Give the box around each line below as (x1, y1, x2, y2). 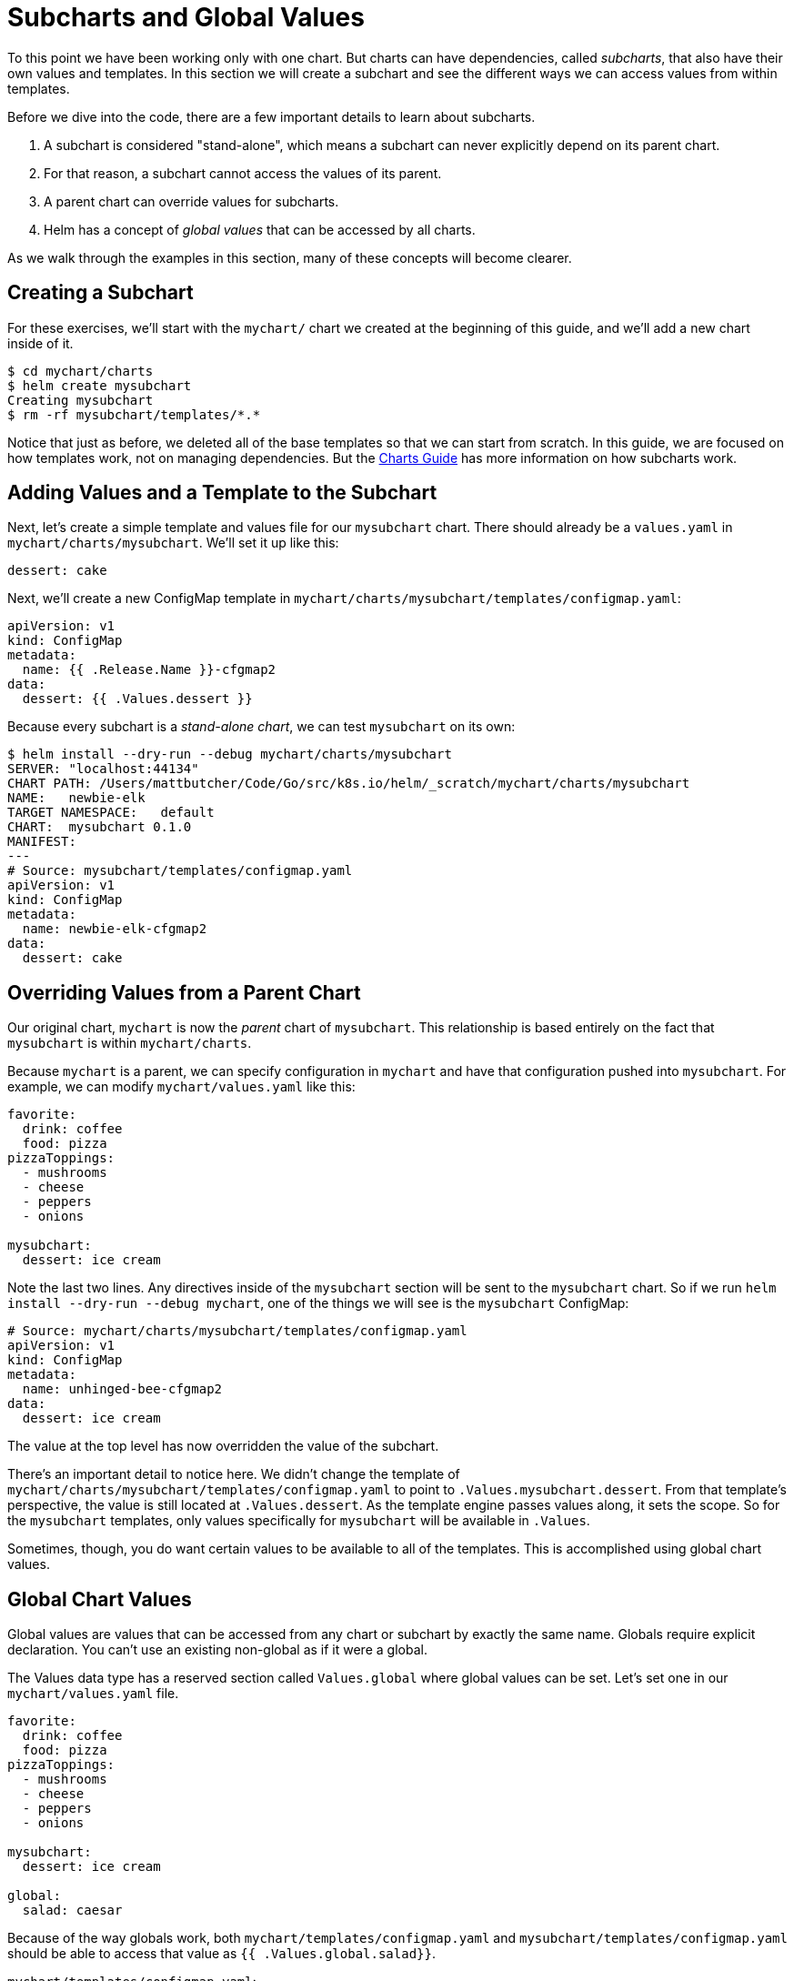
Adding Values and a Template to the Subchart (7, 481, 437, 505)
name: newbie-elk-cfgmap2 (22, 921, 207, 937)
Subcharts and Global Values (7, 2, 365, 33)
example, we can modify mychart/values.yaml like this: (7, 1079, 356, 1095)
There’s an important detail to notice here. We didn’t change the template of (7, 1466, 460, 1483)
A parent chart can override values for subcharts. (44, 193, 339, 209)
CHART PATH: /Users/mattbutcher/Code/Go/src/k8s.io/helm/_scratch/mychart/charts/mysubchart (7, 776, 690, 791)
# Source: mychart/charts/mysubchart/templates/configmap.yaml (7, 1323, 467, 1339)
